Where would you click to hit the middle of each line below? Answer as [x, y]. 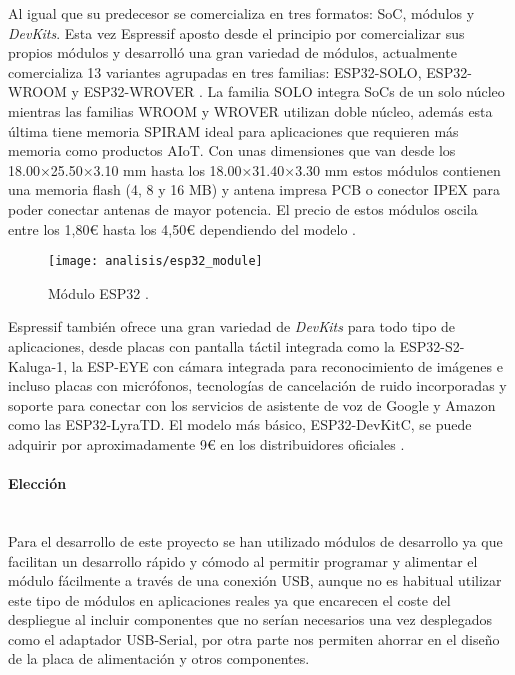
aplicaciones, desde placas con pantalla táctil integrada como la [201, 345]
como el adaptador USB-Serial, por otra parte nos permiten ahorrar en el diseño [254, 638]
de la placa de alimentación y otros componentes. [159, 658]
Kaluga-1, [38, 365]
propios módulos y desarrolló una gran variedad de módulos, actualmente [232, 52]
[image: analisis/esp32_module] [155, 261]
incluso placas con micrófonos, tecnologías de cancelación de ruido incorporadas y [257, 385]
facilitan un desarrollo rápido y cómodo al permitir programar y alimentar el [243, 560]
